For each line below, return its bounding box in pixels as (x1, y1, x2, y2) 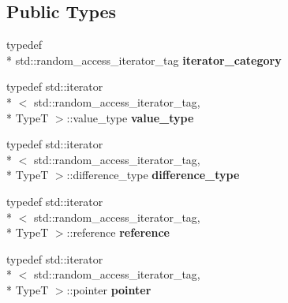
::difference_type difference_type (66, 166, 240, 183)
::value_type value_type (66, 109, 194, 125)
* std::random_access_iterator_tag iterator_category (6, 51, 282, 68)
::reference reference (66, 224, 170, 241)
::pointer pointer (66, 281, 151, 297)
